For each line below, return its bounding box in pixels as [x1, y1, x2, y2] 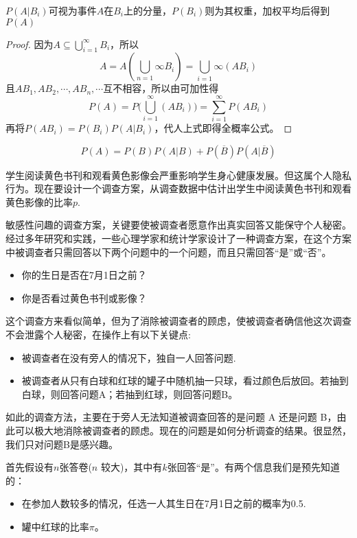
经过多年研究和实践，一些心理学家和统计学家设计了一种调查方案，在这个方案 [5, 231, 352, 246]
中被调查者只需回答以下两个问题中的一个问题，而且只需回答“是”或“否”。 [5, 244, 332, 259]
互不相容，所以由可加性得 [103, 81, 219, 95]
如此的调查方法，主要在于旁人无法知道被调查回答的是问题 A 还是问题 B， [5, 410, 337, 424]
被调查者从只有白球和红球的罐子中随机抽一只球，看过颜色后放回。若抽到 [21, 373, 349, 388]
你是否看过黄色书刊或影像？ [21, 290, 147, 305]
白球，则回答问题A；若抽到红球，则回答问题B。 [21, 386, 238, 401]
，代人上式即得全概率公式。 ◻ [154, 121, 292, 135]
